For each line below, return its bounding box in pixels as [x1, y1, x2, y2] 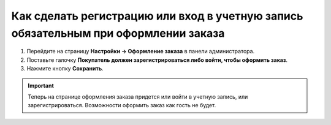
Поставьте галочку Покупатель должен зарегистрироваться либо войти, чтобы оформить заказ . [26, 56, 288, 64]
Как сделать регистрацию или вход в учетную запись [11, 9, 303, 23]
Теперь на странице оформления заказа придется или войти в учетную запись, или [28, 93, 248, 100]
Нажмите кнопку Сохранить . [26, 65, 104, 72]
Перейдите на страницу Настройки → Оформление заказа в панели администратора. [26, 48, 255, 55]
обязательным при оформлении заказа [11, 26, 225, 40]
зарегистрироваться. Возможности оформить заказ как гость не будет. [28, 102, 216, 109]
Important [28, 81, 55, 89]
